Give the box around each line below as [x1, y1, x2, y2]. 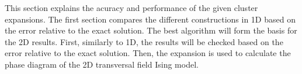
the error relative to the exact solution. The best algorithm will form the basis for [5, 24, 297, 36]
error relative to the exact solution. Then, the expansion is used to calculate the [5, 47, 291, 59]
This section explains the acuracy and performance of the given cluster [5, 2, 258, 13]
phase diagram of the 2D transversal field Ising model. [5, 58, 199, 70]
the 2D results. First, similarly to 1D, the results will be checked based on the [5, 35, 283, 47]
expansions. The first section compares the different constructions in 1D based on [5, 13, 296, 25]
